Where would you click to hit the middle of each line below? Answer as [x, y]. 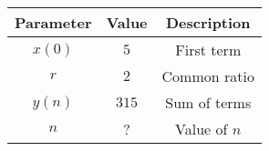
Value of [202, 129]
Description [208, 22]
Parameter [53, 22]
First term [208, 50]
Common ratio [208, 76]
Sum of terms [208, 102]
